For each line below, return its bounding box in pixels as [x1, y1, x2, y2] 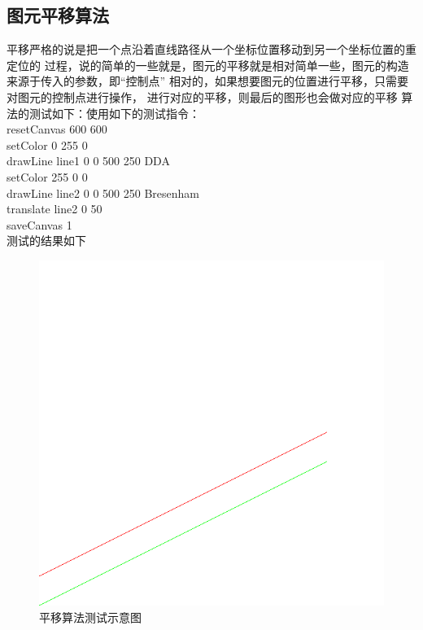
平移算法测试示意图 [39, 608, 142, 625]
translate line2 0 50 [7, 200, 102, 217]
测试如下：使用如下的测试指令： [28, 104, 200, 121]
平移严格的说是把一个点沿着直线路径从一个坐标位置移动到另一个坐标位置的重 [7, 41, 416, 58]
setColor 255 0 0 [7, 168, 88, 185]
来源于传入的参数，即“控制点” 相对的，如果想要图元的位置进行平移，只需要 [7, 72, 408, 90]
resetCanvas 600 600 [7, 120, 107, 138]
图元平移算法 [7, 2, 109, 28]
